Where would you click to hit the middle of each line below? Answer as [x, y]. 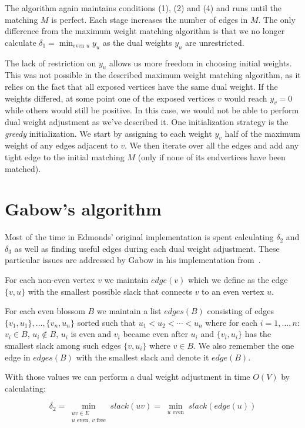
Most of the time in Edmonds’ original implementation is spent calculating [139, 237]
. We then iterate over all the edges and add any [212, 145]
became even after [155, 334]
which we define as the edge [238, 280]
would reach [246, 98]
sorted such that [107, 322]
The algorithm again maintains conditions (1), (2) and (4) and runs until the [143, 8]
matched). [23, 168]
